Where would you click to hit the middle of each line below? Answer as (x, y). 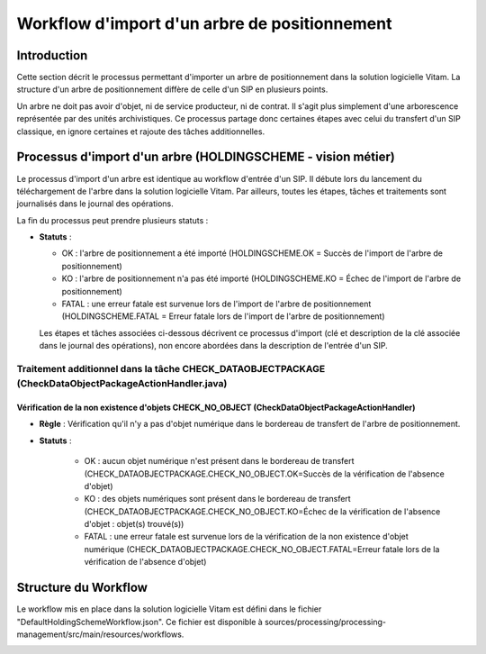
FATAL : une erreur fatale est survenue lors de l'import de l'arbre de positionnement (216, 304)
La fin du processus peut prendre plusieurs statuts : (112, 220)
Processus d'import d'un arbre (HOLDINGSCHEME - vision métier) (206, 157)
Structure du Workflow (82, 588)
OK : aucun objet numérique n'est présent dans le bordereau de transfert (219, 461)
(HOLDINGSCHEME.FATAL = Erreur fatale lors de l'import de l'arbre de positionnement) (224, 316)
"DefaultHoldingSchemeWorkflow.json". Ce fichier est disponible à (139, 622)
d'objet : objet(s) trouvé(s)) (134, 524)
